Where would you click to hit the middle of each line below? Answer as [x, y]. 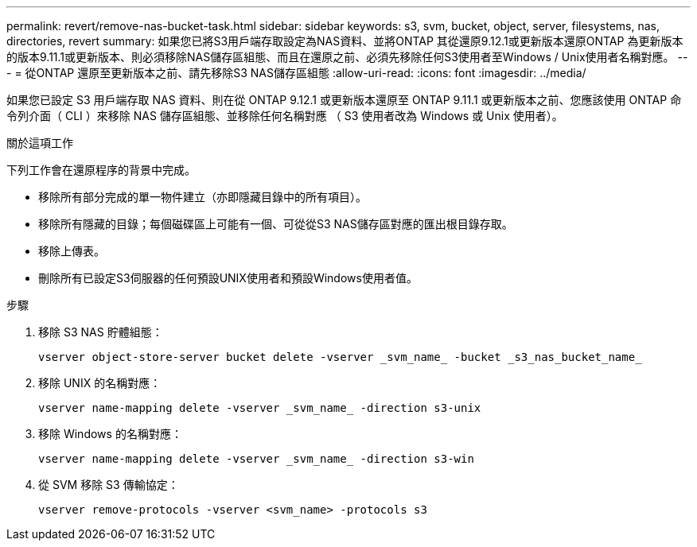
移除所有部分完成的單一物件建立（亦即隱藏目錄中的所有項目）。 [202, 197]
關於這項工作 [40, 143]
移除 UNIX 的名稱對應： [100, 383]
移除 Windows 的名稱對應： [110, 434]
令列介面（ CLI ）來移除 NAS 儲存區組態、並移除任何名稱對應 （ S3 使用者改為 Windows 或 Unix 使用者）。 [285, 116]
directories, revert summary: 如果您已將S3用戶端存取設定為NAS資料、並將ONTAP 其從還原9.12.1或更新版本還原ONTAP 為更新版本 [345, 41]
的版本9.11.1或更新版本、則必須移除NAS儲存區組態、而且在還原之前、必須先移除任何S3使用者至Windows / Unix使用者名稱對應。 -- [347, 57]
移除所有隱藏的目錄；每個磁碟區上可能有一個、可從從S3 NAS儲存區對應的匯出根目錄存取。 [276, 224]
